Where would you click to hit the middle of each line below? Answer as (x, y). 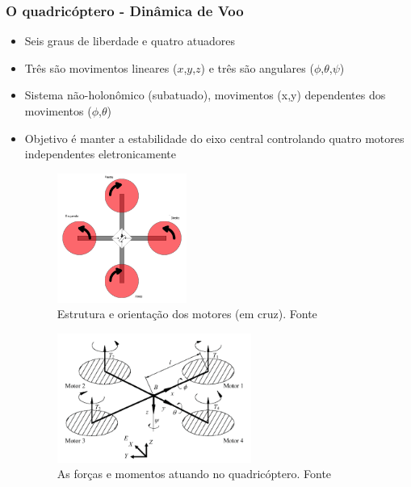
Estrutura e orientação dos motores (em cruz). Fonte (187, 314)
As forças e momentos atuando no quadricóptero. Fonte (194, 474)
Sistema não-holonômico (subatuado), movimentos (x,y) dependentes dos (205, 95)
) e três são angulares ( (257, 67)
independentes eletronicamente (100, 154)
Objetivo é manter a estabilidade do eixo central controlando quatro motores (214, 138)
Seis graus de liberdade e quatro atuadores (130, 41)
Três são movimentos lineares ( (101, 67)
